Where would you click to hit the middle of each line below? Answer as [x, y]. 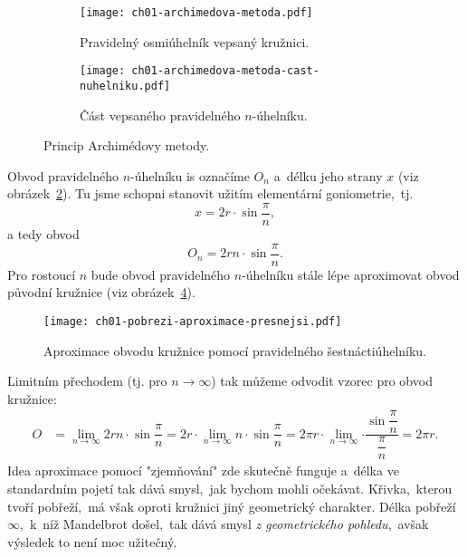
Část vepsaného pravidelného [160, 115]
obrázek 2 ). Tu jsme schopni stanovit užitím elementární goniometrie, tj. [210, 193]
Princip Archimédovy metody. [127, 145]
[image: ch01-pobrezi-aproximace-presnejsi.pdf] [193, 321]
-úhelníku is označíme [190, 175]
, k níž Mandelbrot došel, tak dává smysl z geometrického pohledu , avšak [224, 524]
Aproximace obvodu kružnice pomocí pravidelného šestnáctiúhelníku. [235, 350]
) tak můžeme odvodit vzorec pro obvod [322, 381]
